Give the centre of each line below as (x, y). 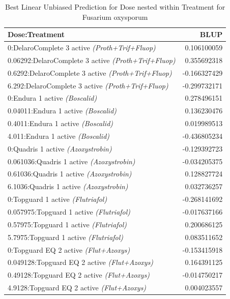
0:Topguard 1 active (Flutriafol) (57, 199)
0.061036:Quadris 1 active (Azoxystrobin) (71, 161)
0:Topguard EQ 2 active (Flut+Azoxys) (69, 249)
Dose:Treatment (36, 34)
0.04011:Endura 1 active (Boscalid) (62, 111)
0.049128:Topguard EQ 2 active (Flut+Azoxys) (81, 262)
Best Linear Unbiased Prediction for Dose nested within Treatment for (115, 7)
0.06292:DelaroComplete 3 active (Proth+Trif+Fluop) (92, 60)
